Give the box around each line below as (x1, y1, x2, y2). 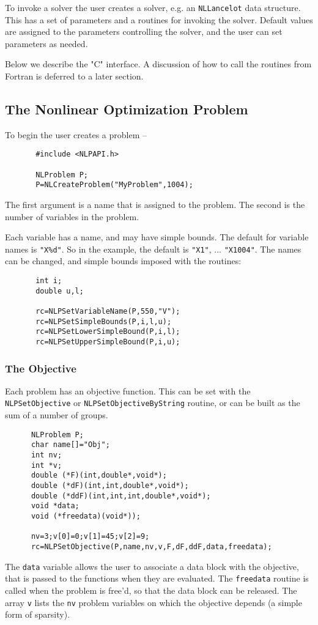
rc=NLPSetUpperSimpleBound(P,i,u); (35, 338, 180, 347)
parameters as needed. (5, 37, 88, 50)
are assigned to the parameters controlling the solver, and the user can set (5, 25, 283, 38)
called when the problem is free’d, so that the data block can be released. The (5, 583, 297, 596)
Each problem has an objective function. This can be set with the (5, 384, 251, 397)
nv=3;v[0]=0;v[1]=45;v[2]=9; (31, 532, 150, 541)
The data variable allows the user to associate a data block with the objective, (5, 560, 299, 572)
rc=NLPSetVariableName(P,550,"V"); (35, 307, 180, 316)
